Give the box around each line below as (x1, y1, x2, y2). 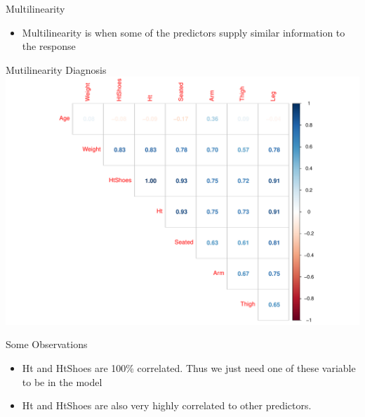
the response (22, 39, 76, 53)
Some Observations (6, 337, 88, 352)
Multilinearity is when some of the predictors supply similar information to (22, 25, 345, 39)
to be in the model (22, 374, 102, 389)
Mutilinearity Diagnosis (6, 62, 107, 77)
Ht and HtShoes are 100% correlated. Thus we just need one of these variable (22, 360, 356, 375)
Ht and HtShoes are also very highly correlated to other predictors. (22, 398, 312, 413)
